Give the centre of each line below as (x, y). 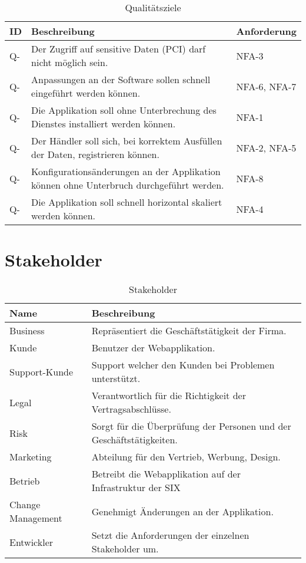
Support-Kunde (41, 371)
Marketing (31, 457)
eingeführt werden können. (86, 93)
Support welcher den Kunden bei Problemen (183, 365)
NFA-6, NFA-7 (266, 86)
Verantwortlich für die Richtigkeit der (169, 396)
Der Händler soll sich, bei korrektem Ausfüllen (127, 141)
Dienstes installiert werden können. (104, 124)
